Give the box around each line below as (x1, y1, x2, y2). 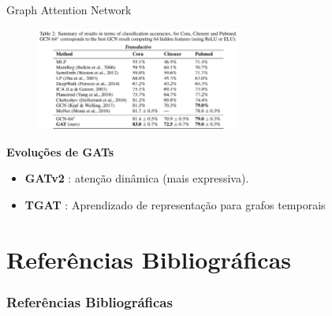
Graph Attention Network (6, 2, 132, 17)
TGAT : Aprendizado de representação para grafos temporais (24, 197, 326, 213)
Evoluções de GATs (6, 143, 114, 160)
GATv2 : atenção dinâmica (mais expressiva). (24, 170, 249, 186)
